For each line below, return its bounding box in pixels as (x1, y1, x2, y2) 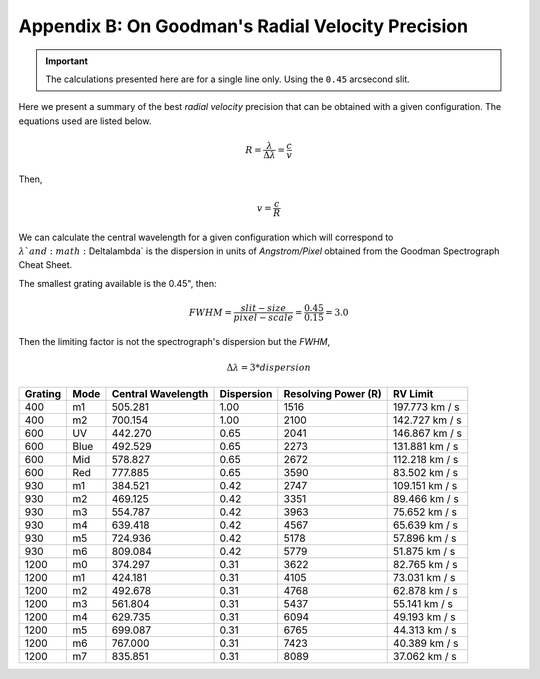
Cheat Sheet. (18, 259, 73, 271)
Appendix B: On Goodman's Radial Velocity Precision (18, 15, 469, 37)
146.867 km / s (393, 426, 462, 440)
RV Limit (393, 387, 434, 401)
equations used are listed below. (18, 115, 152, 127)
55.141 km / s (393, 597, 454, 611)
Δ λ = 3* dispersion (226, 362, 312, 374)
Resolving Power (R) (283, 387, 382, 401)
